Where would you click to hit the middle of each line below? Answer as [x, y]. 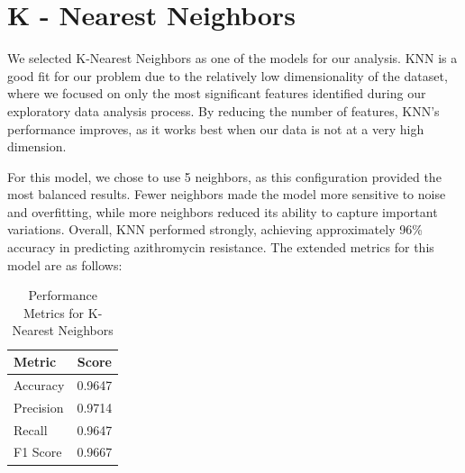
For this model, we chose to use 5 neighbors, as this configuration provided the [224, 176]
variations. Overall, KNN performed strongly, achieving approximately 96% [215, 229]
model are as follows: [65, 264]
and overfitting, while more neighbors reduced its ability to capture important [223, 211]
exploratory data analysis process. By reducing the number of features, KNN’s [223, 110]
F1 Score [38, 452]
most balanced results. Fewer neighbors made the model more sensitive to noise [227, 194]
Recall [31, 429]
